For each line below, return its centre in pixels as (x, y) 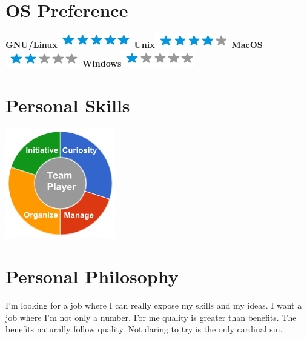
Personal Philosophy (92, 276)
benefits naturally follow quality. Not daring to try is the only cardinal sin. (144, 329)
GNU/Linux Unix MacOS (134, 45)
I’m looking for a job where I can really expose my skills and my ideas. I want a (154, 305)
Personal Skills (68, 105)
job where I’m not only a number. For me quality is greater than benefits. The (151, 317)
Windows (102, 63)
